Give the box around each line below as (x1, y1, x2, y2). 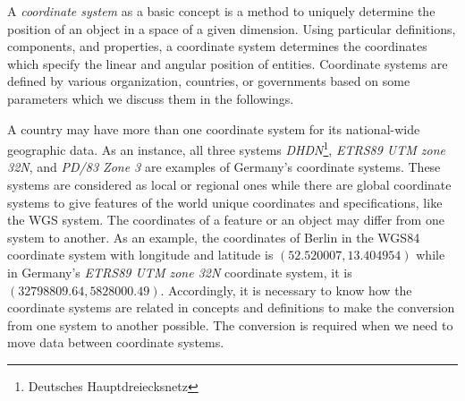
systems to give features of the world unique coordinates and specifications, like (7, 192, 443, 211)
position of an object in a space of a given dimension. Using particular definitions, (7, 19, 456, 38)
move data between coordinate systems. (7, 333, 224, 352)
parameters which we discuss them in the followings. (7, 89, 294, 107)
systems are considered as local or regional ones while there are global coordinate (7, 175, 452, 193)
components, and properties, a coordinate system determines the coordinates (7, 37, 427, 55)
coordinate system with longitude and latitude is (7, 245, 274, 264)
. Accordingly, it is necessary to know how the (160, 280, 412, 299)
